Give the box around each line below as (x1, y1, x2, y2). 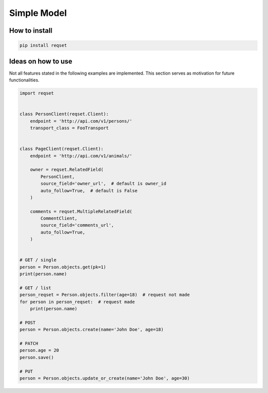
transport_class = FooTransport (30, 125, 109, 131)
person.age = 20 (19, 348, 60, 353)
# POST (19, 319, 36, 325)
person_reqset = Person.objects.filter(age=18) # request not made (19, 292, 190, 298)
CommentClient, (40, 216, 78, 221)
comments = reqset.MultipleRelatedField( (30, 209, 133, 214)
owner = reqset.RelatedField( (30, 167, 104, 172)
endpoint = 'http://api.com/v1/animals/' (30, 153, 133, 158)
